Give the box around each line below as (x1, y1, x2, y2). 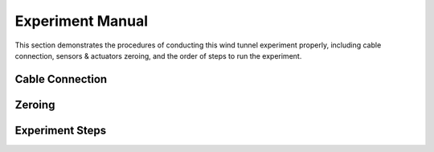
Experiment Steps (14, 123, 107, 137)
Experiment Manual (14, 12, 149, 30)
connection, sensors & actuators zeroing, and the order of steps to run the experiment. (14, 51, 302, 60)
